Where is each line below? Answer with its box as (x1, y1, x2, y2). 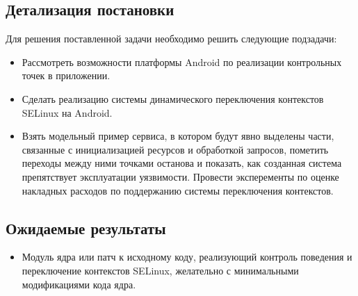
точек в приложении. (22, 68, 111, 83)
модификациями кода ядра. (22, 277, 136, 291)
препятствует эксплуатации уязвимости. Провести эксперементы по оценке (22, 169, 339, 183)
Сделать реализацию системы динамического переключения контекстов (22, 91, 324, 106)
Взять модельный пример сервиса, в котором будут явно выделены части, (22, 129, 334, 143)
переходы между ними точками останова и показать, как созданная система (22, 156, 342, 170)
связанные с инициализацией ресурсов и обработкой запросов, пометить (22, 142, 329, 156)
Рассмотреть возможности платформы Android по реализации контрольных (22, 54, 342, 69)
